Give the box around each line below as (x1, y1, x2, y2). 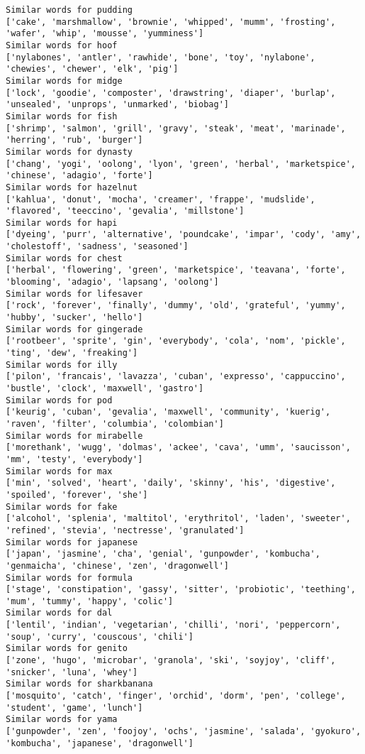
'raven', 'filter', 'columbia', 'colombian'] (6, 418, 224, 429)
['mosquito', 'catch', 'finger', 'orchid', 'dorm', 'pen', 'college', (6, 691, 346, 701)
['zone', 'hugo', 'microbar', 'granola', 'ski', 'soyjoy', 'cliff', (6, 655, 336, 666)
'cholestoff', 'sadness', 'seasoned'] (6, 241, 189, 252)
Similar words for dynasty (6, 146, 133, 157)
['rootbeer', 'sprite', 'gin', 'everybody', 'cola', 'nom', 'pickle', (6, 336, 346, 346)
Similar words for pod (6, 395, 113, 405)
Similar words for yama (6, 714, 118, 725)
